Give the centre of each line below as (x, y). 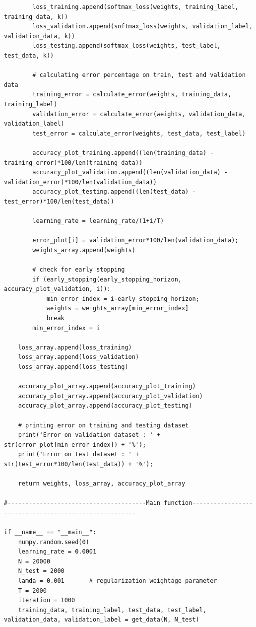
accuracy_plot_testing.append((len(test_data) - (114, 192)
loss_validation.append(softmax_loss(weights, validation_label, (143, 27)
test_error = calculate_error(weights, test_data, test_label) (139, 133)
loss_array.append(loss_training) (75, 347)
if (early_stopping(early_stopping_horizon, (107, 279)
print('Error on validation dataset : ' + (89, 435)
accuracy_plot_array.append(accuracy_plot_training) (107, 386)
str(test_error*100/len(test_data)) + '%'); (79, 464)
